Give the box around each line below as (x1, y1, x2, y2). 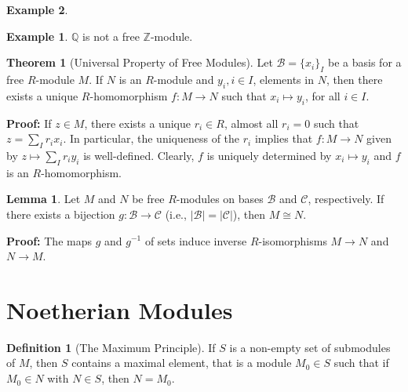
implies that (254, 130, 313, 147)
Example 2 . (6, 2, 68, 17)
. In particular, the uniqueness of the (63, 130, 240, 147)
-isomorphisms (258, 232, 327, 249)
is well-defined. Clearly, (83, 147, 195, 163)
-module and (153, 71, 214, 87)
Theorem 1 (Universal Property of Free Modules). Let (6, 54, 273, 71)
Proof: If (6, 114, 52, 131)
